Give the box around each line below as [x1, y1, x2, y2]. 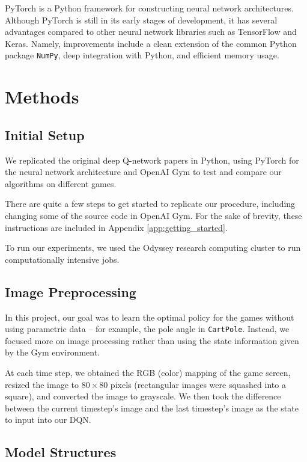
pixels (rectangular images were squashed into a [110, 378, 286, 390]
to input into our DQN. [5, 413, 91, 426]
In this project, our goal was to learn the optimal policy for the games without [5, 310, 294, 323]
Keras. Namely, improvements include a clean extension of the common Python [5, 37, 297, 49]
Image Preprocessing [5, 282, 136, 301]
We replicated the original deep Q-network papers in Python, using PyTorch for [5, 153, 299, 166]
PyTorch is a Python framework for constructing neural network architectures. [5, 2, 294, 14]
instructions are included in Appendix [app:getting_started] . [5, 221, 228, 233]
